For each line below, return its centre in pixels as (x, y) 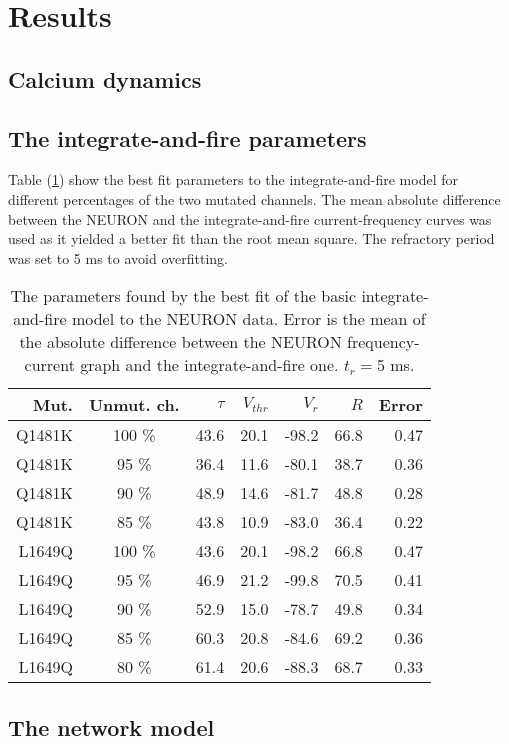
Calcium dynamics (105, 78)
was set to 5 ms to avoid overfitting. (118, 257)
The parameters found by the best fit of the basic (183, 296)
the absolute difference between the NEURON (180, 342)
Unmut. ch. (134, 405)
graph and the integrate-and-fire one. (209, 365)
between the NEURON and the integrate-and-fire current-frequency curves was (250, 218)
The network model (111, 726)
